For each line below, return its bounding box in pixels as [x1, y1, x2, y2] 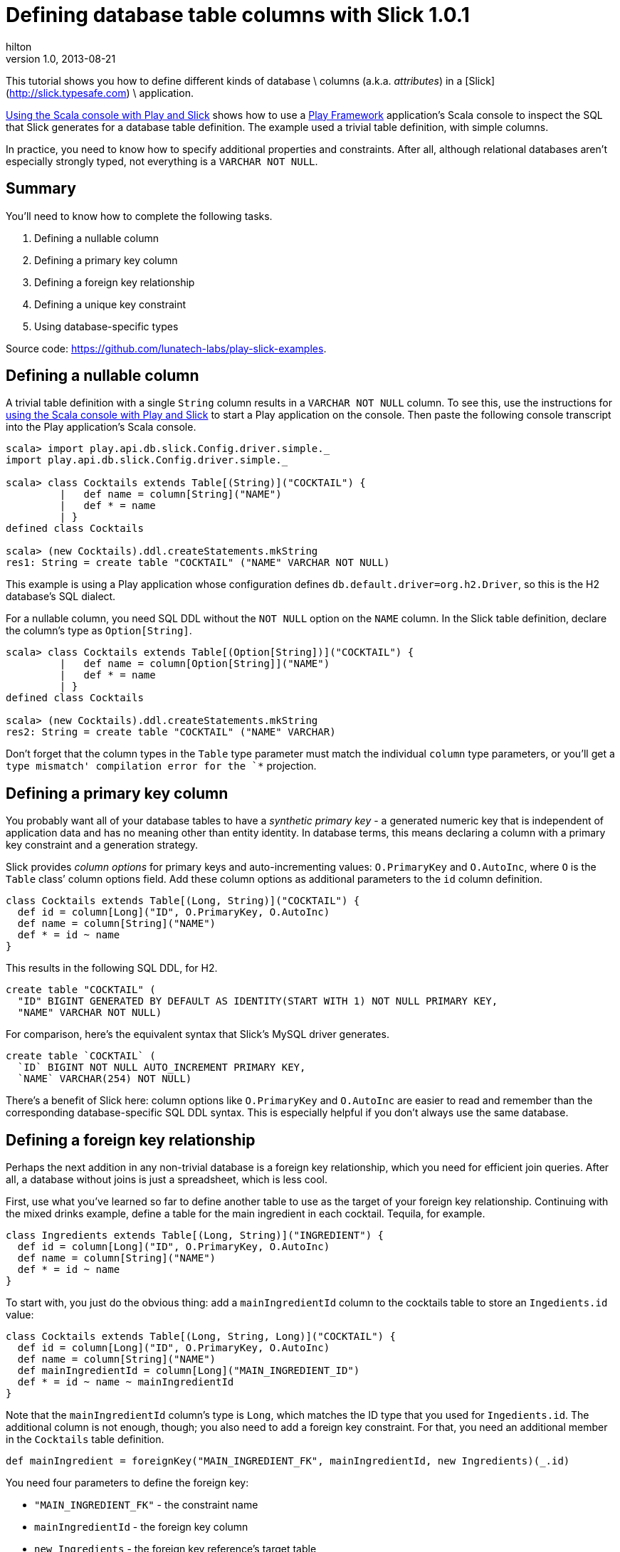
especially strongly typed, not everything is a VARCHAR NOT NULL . [6, 154, 318, 167]
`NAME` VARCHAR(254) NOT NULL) [17, 1073, 192, 1085]
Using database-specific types [34, 320, 179, 332]
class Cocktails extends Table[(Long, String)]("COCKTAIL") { [6, 895, 360, 907]
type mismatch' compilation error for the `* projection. [6, 760, 317, 772]
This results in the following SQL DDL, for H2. [6, 962, 218, 975]
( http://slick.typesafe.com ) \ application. [6, 86, 194, 99]
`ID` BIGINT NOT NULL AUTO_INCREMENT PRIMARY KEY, [17, 1061, 306, 1074]
